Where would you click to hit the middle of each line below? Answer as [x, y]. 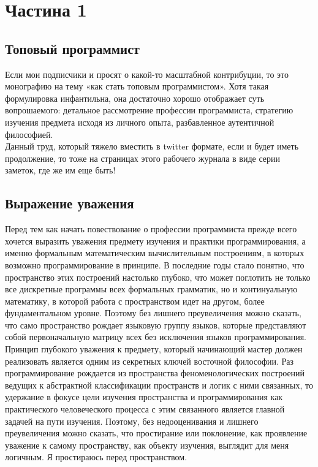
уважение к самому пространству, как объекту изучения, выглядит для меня [147, 445]
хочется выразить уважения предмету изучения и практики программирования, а [155, 241]
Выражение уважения [70, 203]
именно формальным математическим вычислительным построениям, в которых [155, 253]
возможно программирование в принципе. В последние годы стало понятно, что [155, 264]
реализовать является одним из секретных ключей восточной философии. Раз [150, 361]
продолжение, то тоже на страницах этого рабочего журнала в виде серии [143, 158]
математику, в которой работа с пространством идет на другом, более [135, 301]
